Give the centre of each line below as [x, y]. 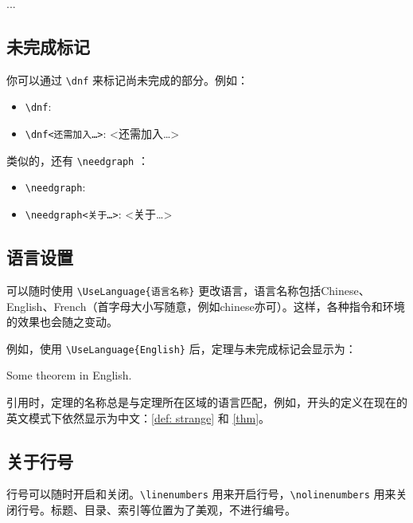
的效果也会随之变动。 [62, 322]
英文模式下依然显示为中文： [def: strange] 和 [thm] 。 [138, 417]
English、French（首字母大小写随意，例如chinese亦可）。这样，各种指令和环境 [206, 306]
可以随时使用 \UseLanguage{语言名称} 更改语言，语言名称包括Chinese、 [188, 290]
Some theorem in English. [69, 375]
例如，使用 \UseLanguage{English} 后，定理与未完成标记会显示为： [181, 348]
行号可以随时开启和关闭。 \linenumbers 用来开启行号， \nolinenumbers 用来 [201, 494]
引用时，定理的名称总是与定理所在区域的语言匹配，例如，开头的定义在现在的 [207, 402]
